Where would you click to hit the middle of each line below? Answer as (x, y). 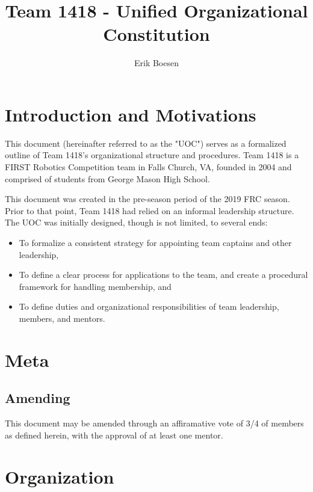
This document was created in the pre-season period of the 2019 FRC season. (147, 199)
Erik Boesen (156, 63)
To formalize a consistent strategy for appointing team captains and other (155, 242)
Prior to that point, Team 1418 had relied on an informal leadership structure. (150, 210)
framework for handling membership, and (95, 286)
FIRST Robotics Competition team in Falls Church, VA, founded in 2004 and (148, 167)
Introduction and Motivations (131, 114)
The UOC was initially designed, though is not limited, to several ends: (136, 222)
